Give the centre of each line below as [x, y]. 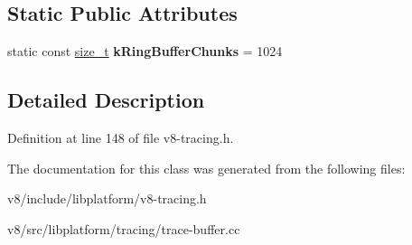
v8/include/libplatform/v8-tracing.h [107, 198]
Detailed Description [106, 100]
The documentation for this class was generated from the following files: [206, 168]
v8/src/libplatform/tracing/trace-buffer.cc [124, 228]
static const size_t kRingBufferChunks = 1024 [145, 51]
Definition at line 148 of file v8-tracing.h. [121, 137]
